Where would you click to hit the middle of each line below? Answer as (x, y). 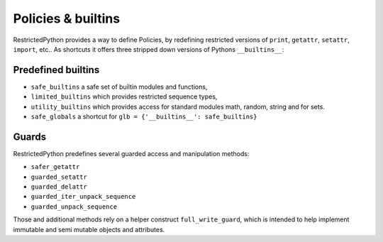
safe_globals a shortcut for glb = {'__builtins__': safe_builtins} (144, 116)
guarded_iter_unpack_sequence (83, 197)
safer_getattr (55, 167)
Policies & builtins (67, 18)
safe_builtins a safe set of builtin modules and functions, (119, 87)
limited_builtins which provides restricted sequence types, (124, 97)
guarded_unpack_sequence (74, 207)
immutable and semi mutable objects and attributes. (89, 229)
